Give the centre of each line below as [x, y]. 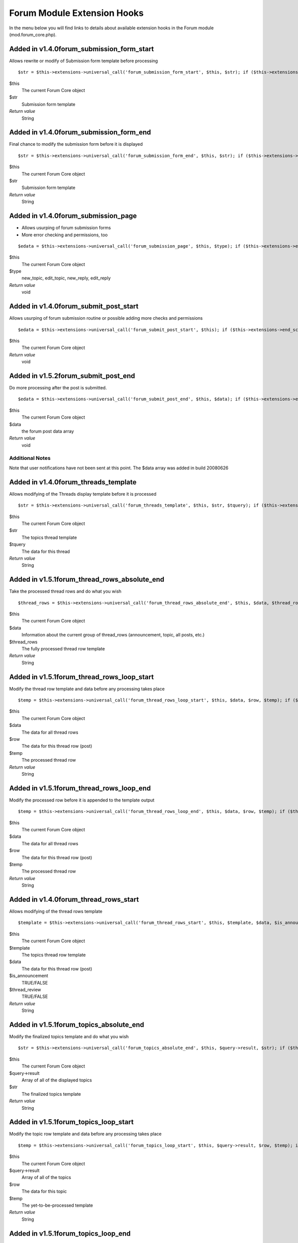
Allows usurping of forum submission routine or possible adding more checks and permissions [106, 318]
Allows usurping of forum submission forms [66, 228]
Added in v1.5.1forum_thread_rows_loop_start [81, 677]
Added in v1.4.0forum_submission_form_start [81, 49]
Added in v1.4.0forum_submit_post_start [74, 307]
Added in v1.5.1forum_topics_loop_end [70, 1233]
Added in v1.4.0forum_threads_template [73, 482]
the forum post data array [48, 431]
